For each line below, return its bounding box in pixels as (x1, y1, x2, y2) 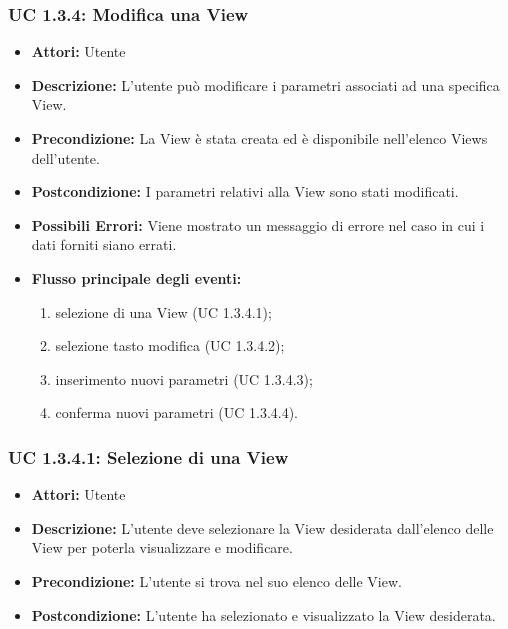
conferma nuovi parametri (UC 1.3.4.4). (55, 402, 299, 423)
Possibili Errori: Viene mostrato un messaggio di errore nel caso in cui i (31, 214, 485, 235)
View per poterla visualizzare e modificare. (31, 537, 293, 558)
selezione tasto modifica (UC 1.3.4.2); (55, 335, 285, 356)
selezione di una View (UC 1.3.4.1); (55, 301, 272, 322)
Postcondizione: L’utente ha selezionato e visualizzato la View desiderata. (31, 604, 496, 625)
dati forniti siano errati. (31, 234, 177, 255)
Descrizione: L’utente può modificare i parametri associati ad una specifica (31, 74, 500, 95)
